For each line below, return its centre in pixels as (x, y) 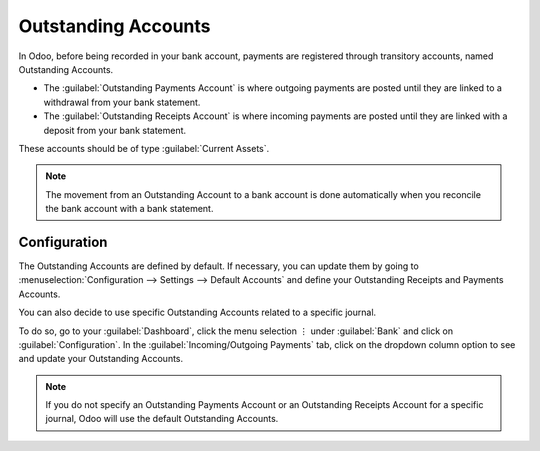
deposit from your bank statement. (115, 130)
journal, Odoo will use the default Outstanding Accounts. (162, 419)
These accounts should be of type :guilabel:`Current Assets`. (144, 148)
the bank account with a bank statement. (129, 209)
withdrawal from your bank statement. (122, 102)
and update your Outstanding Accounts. (101, 359)
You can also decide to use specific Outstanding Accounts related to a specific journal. (197, 312)
